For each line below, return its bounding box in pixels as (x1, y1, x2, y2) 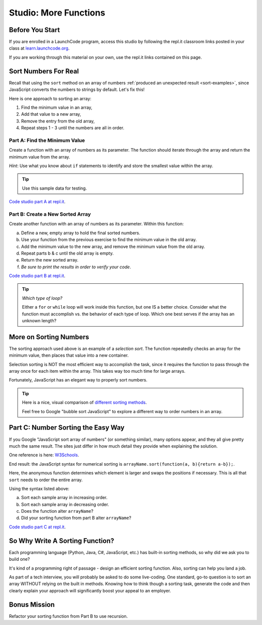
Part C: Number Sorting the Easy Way (9, 423, 125, 432)
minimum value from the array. (9, 154, 70, 160)
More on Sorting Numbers (9, 333, 89, 341)
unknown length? (22, 318, 57, 324)
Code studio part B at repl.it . (9, 273, 65, 279)
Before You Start (9, 26, 60, 34)
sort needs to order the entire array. (9, 477, 83, 483)
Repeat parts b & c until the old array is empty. (21, 250, 114, 256)
